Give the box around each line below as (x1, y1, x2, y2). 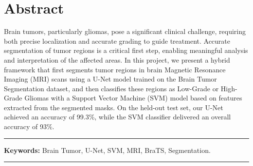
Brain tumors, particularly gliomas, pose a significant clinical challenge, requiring (4, 26, 246, 36)
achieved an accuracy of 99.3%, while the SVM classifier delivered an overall (4, 112, 231, 122)
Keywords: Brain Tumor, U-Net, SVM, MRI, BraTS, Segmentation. (4, 145, 211, 155)
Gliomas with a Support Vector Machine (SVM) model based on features (24, 93, 242, 103)
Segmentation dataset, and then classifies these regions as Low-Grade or (4, 83, 219, 93)
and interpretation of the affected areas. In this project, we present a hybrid (4, 54, 230, 65)
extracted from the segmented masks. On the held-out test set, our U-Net (4, 102, 223, 112)
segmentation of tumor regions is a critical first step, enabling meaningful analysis (4, 45, 248, 55)
